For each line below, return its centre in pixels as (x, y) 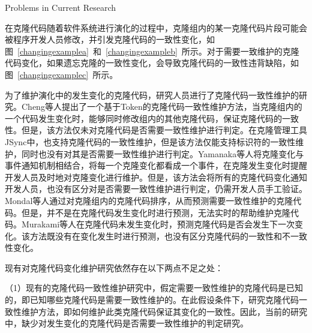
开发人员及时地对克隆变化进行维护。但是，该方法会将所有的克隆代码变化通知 (156, 177)
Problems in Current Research (61, 7)
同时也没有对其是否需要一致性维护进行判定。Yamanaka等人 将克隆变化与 (163, 153)
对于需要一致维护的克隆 (253, 51)
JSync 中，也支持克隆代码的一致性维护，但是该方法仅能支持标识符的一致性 (150, 141)
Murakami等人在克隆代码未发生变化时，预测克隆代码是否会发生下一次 (158, 224)
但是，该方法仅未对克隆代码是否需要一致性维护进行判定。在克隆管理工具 (164, 130)
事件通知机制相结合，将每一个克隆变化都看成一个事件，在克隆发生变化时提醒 (156, 165)
